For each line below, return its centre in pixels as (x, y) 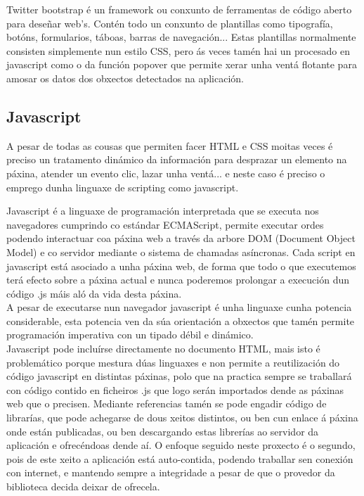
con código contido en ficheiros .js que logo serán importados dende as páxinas (175, 389)
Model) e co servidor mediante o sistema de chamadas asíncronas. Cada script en (181, 252)
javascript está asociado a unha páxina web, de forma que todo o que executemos (181, 266)
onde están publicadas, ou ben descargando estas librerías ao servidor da (163, 431)
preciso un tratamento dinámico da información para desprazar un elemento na (177, 159)
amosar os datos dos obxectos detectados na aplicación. (125, 78)
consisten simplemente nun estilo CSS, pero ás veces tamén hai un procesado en (178, 50)
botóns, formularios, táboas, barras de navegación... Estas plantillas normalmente (181, 37)
